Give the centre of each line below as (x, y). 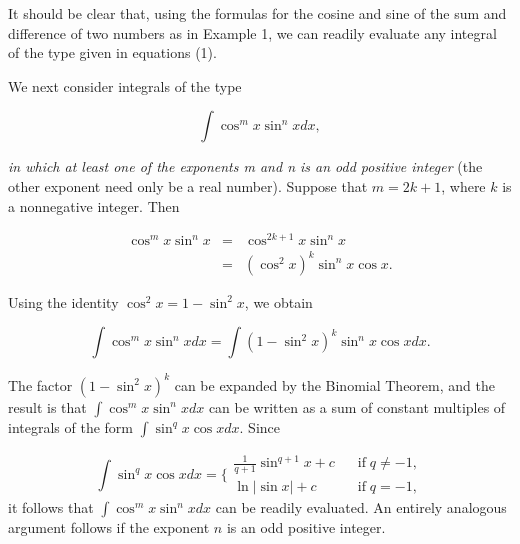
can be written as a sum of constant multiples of (357, 406)
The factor (40, 384)
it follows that (51, 507)
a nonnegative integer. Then (94, 205)
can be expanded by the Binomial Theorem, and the (334, 384)
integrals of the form (70, 426)
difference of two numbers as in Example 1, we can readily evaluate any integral (252, 32)
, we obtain (278, 301)
